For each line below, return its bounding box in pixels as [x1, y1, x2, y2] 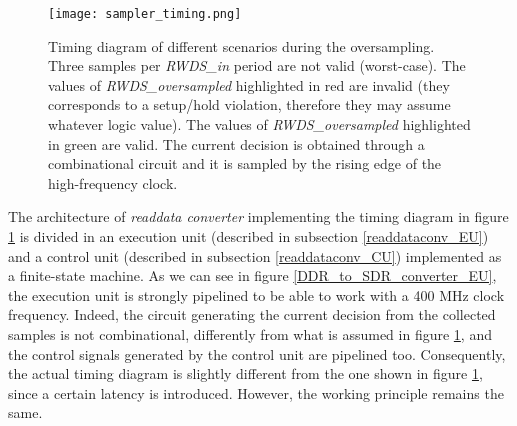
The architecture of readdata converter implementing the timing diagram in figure [8, 206, 509, 227]
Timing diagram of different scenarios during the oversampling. [48, 35, 435, 56]
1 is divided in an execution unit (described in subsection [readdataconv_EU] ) [8, 226, 489, 246]
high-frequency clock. [48, 172, 178, 193]
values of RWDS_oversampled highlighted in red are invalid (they [48, 74, 450, 95]
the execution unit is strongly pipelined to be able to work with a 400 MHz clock [8, 284, 505, 305]
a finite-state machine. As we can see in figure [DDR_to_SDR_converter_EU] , [8, 265, 497, 286]
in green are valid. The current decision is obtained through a [48, 133, 425, 154]
